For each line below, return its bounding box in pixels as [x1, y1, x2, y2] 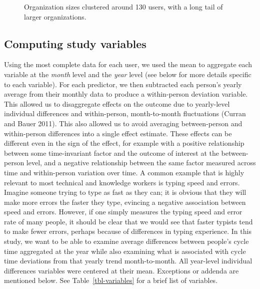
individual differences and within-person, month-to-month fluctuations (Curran [4, 108, 246, 119]
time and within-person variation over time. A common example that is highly [4, 167, 244, 177]
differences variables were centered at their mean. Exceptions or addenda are [4, 265, 239, 275]
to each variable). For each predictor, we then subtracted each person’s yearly [4, 79, 242, 89]
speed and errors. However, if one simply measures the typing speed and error [4, 206, 242, 217]
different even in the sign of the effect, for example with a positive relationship [4, 138, 244, 148]
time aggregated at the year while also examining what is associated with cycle [4, 245, 246, 256]
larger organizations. [24, 11, 86, 22]
